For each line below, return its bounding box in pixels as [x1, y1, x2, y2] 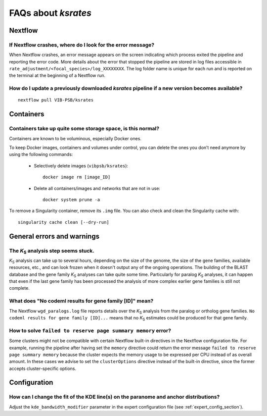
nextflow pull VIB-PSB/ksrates [18, 97, 94, 103]
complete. [9, 285, 30, 291]
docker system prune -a [43, 197, 100, 203]
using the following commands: [9, 152, 73, 157]
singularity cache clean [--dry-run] [18, 219, 110, 225]
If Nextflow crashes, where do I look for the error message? [9, 41, 155, 48]
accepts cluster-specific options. [9, 365, 77, 371]
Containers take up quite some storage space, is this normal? [9, 125, 160, 132]
